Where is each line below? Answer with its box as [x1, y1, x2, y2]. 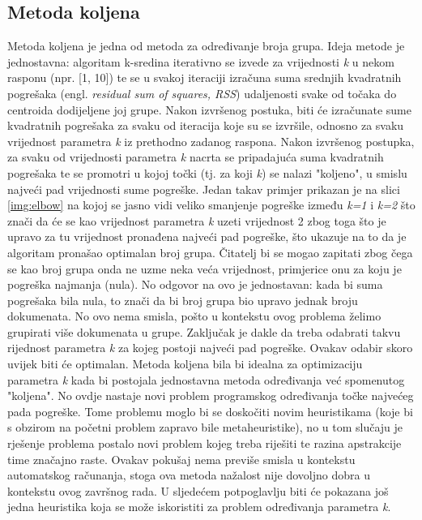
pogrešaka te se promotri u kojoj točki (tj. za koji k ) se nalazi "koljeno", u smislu [7, 164, 407, 181]
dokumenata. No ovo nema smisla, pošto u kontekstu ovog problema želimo [7, 307, 382, 324]
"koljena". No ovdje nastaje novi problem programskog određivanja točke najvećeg [7, 387, 414, 404]
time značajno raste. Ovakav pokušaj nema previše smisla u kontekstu [7, 450, 356, 467]
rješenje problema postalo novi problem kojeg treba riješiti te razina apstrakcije [7, 435, 402, 452]
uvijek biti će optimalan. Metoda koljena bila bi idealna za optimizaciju [7, 355, 363, 372]
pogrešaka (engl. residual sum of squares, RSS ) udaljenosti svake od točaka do [7, 84, 397, 101]
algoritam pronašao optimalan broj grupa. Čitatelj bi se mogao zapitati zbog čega [7, 243, 413, 260]
